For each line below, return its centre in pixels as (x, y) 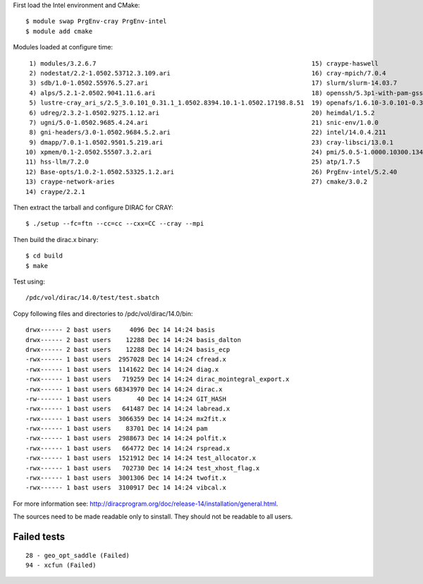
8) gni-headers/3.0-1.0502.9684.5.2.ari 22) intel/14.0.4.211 (208, 133)
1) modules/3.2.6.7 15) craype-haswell (204, 63)
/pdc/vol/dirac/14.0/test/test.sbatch (93, 298)
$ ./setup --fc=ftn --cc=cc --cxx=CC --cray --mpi (115, 224)
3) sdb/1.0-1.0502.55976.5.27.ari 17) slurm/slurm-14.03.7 (213, 83)
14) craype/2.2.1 (55, 191)
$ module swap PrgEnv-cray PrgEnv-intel (96, 22)
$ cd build (44, 256)
